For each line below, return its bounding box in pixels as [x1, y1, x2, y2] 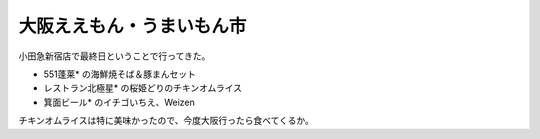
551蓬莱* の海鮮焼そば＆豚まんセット [43, 68, 197, 80]
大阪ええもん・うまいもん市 [18, 15, 247, 37]
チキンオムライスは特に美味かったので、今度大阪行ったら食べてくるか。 [18, 115, 314, 127]
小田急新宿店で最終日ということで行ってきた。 [18, 50, 211, 62]
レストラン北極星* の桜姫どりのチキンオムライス [43, 82, 242, 94]
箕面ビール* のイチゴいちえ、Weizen [43, 96, 195, 108]
